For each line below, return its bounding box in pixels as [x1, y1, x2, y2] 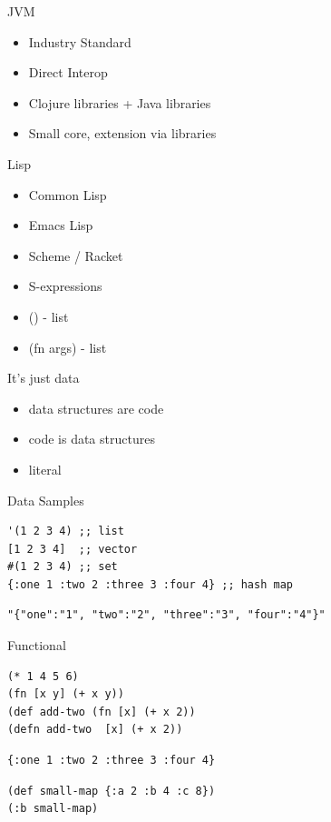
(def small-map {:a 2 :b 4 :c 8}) [7, 784, 216, 797]
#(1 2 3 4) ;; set [7, 560, 118, 574]
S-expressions [28, 276, 102, 296]
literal [28, 459, 62, 478]
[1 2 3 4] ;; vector [7, 542, 138, 556]
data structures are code [28, 398, 164, 417]
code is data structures [28, 429, 155, 448]
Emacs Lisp [28, 216, 93, 235]
